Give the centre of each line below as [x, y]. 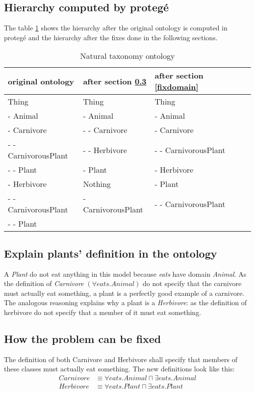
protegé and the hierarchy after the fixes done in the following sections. [111, 37]
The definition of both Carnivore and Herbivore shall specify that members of [121, 359]
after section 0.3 [115, 81]
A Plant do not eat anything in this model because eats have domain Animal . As [125, 274]
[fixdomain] [177, 87]
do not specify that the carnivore [192, 283]
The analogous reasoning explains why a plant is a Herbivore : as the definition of [126, 302]
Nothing [97, 184]
